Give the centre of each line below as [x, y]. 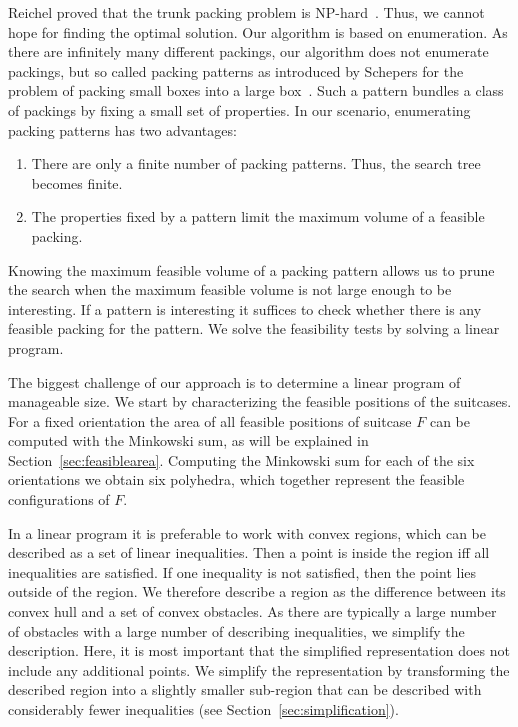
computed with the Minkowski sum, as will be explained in [188, 440]
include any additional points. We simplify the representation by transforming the [259, 669]
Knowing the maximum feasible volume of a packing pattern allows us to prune [251, 269]
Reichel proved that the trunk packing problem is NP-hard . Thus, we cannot [246, 12]
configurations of [59, 499]
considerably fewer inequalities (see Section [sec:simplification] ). [203, 709]
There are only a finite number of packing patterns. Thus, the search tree [256, 163]
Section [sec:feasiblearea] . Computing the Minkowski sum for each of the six [241, 459]
